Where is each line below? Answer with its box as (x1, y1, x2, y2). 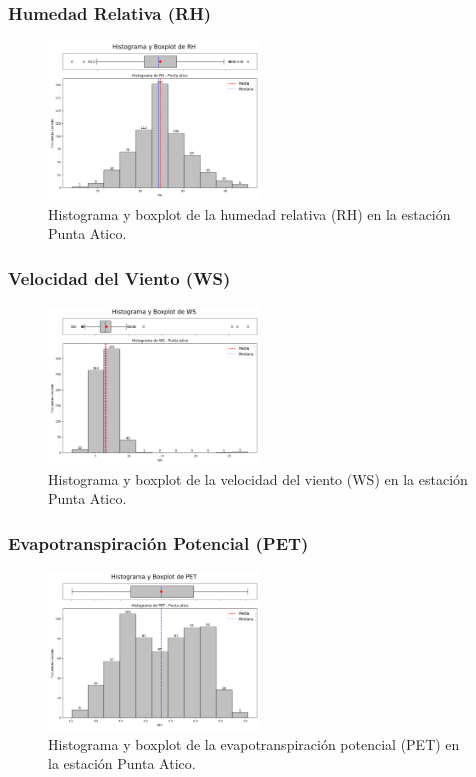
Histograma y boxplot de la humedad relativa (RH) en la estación (48, 203, 451, 224)
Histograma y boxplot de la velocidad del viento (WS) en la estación (48, 468, 468, 489)
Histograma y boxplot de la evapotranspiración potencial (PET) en (48, 733, 460, 754)
